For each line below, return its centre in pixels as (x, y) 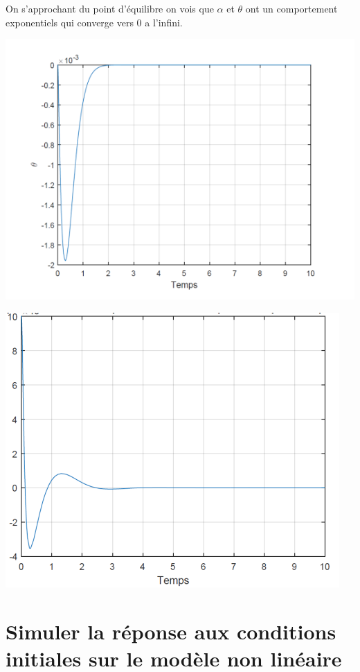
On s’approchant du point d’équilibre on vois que (110, 8)
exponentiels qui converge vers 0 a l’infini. (94, 22)
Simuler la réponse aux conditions (171, 631)
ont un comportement (291, 8)
